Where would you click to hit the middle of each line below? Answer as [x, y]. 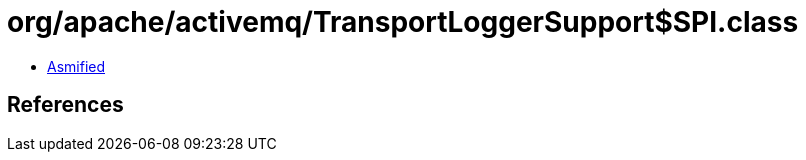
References [65, 105]
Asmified [76, 66]
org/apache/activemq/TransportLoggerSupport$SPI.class [403, 22]
